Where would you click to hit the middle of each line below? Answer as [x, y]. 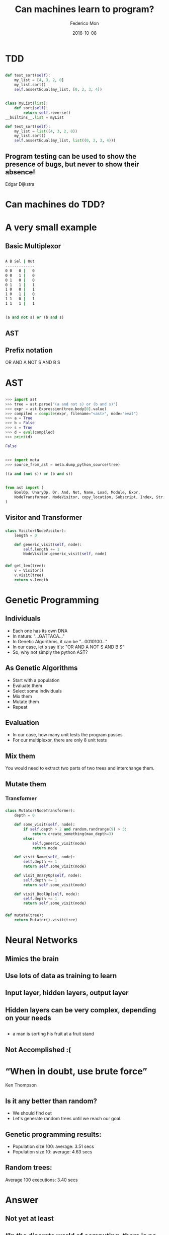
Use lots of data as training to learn [61, 976]
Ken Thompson [21, 1085]
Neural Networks [41, 940]
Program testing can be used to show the [71, 156]
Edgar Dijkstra [20, 184]
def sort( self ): [31, 108]
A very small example [51, 227]
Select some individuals [37, 691]
